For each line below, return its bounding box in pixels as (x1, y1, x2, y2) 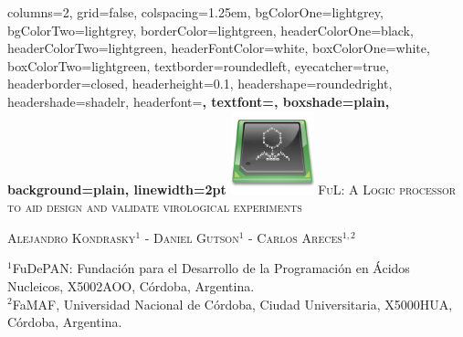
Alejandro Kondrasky (7, 227, 136, 247)
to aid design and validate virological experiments (7, 197, 302, 216)
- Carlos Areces (247, 227, 342, 247)
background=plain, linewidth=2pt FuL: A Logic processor (7, 179, 457, 198)
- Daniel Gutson (144, 227, 239, 247)
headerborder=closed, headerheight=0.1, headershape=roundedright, (7, 74, 393, 93)
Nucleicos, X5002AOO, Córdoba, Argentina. (7, 276, 255, 295)
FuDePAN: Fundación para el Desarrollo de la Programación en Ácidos (12, 258, 410, 278)
